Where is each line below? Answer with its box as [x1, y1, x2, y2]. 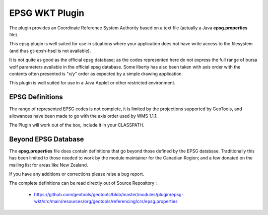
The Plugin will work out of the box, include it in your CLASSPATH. [9, 122, 145, 128]
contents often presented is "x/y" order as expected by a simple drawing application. [9, 71, 183, 76]
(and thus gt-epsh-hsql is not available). [9, 48, 91, 54]
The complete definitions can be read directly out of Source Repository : [9, 180, 157, 186]
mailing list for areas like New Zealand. [9, 162, 88, 168]
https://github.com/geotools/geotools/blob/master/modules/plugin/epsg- [34, 191, 184, 197]
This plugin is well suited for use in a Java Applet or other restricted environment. [9, 80, 176, 86]
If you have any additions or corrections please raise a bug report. [9, 171, 144, 177]
